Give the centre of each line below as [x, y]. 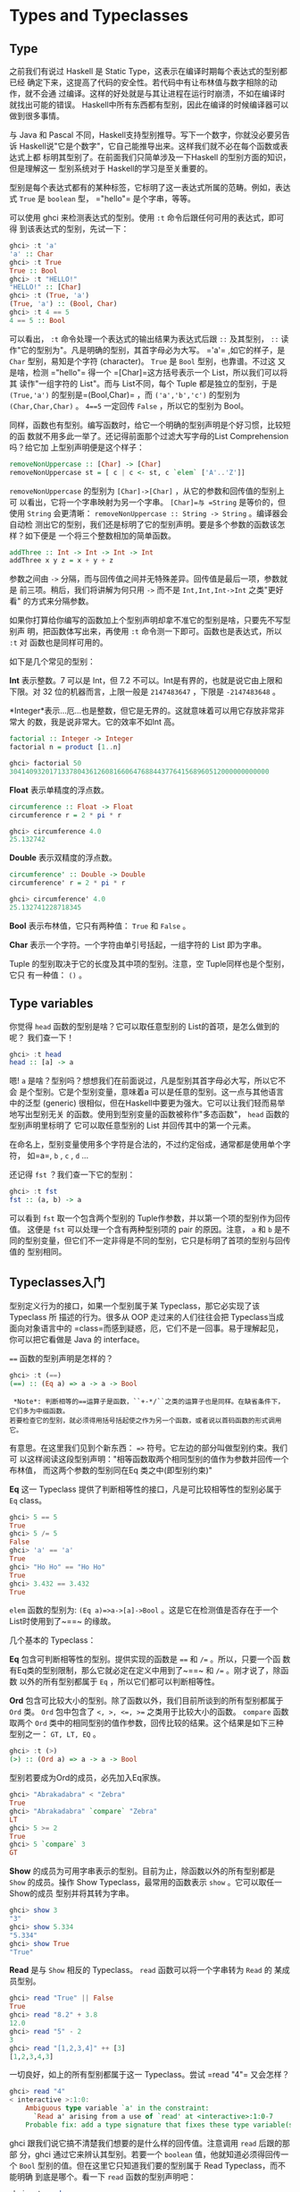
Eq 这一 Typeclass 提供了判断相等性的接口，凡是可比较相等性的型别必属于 [146, 1489]
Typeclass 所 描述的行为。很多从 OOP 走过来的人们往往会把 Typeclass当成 [146, 1316]
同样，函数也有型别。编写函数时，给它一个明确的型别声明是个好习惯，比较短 [150, 425]
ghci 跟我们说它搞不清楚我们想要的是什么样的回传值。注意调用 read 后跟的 [146, 2143]
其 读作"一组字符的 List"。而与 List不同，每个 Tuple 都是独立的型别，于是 [143, 383]
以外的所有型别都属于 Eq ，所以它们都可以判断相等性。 [120, 1681]
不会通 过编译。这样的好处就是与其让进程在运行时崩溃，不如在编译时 [159, 93]
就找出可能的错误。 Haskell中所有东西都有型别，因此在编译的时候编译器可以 [149, 105]
